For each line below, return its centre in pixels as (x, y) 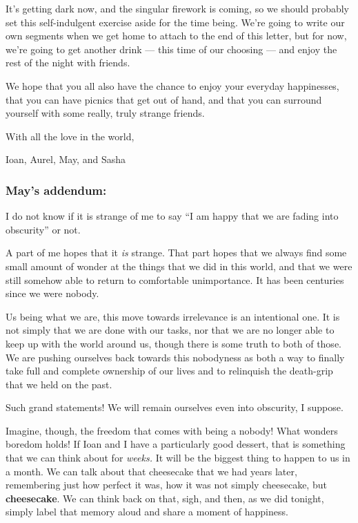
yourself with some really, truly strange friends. (105, 113)
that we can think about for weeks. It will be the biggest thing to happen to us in (178, 458)
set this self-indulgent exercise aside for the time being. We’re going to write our (175, 22)
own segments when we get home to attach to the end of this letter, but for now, (176, 36)
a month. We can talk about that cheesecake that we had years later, (151, 471)
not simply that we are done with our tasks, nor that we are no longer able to (170, 330)
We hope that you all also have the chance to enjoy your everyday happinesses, (172, 85)
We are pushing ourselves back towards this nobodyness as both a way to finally (175, 357)
